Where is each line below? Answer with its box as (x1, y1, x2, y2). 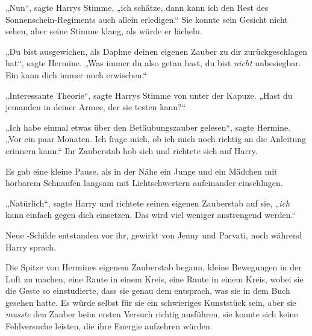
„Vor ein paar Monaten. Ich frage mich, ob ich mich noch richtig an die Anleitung (5, 132, 307, 145)
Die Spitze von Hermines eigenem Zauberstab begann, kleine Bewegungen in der (5, 261, 302, 273)
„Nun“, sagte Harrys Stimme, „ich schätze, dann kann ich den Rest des (5, 1, 269, 13)
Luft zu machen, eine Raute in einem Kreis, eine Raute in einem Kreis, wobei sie (5, 272, 304, 285)
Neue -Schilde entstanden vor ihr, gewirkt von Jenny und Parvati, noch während (5, 228, 302, 241)
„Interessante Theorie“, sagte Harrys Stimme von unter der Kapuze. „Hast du (5, 89, 293, 101)
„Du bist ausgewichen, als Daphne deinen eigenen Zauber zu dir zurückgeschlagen (5, 45, 307, 57)
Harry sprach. (5, 240, 56, 253)
